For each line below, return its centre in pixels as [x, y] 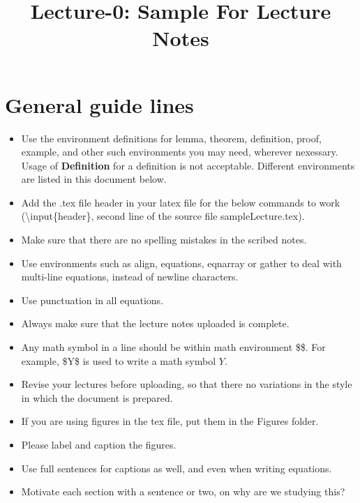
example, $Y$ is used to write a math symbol [119, 360]
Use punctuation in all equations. [92, 300]
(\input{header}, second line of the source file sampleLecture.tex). [163, 216]
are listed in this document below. [94, 179]
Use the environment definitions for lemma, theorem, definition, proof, [171, 138]
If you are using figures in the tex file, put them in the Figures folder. [170, 421]
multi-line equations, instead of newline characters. [130, 277]
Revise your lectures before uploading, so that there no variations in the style [187, 384]
